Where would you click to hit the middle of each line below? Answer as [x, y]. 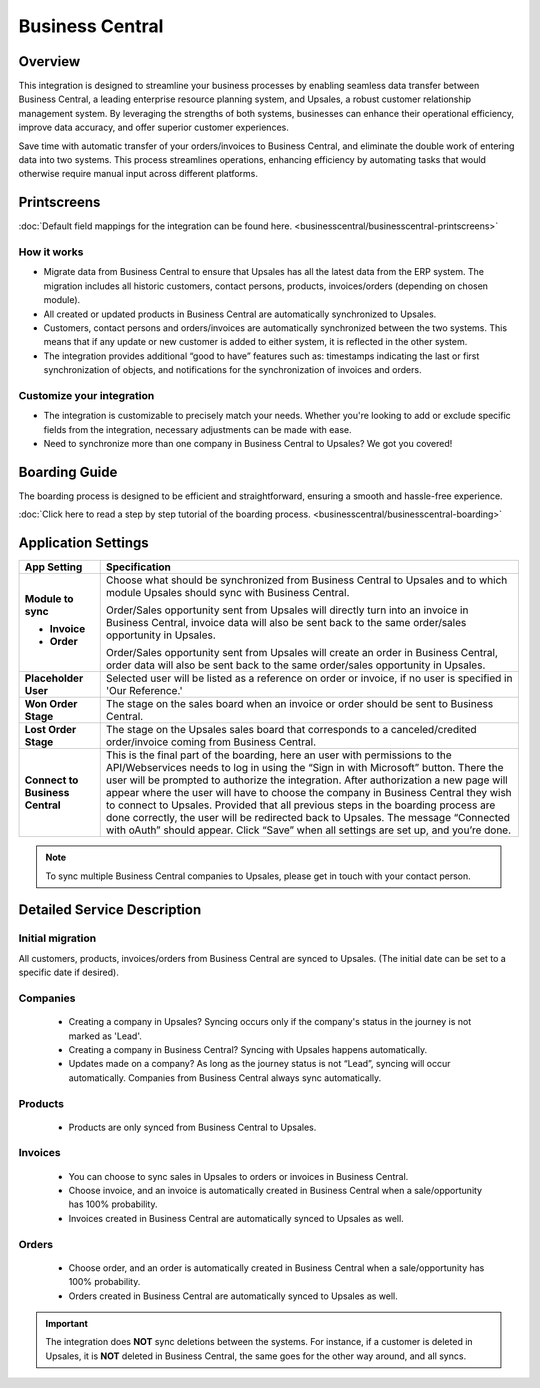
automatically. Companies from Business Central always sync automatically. [225, 1077]
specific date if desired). [68, 972]
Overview [49, 61]
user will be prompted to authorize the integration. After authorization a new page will [307, 780]
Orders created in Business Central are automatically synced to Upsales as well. [233, 1296]
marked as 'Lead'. [105, 1036]
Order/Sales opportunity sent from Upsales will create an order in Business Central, [302, 653]
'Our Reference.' [144, 691]
